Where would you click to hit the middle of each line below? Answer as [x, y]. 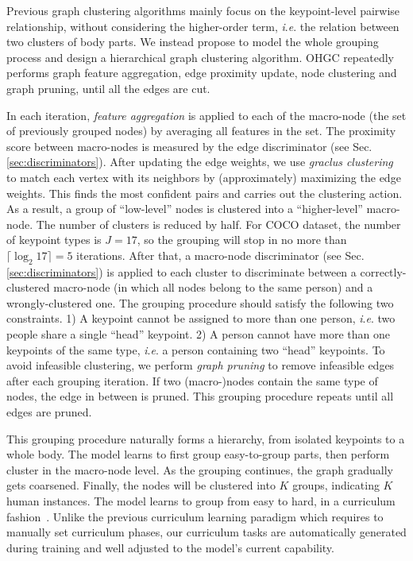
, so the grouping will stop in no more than [242, 240]
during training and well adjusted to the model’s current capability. [170, 547]
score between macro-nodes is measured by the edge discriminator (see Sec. [189, 146]
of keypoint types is [54, 240]
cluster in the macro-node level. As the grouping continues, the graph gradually [200, 469]
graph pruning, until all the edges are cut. [108, 88]
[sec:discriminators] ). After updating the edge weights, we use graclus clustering [200, 162]
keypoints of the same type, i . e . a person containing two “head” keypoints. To [196, 349]
